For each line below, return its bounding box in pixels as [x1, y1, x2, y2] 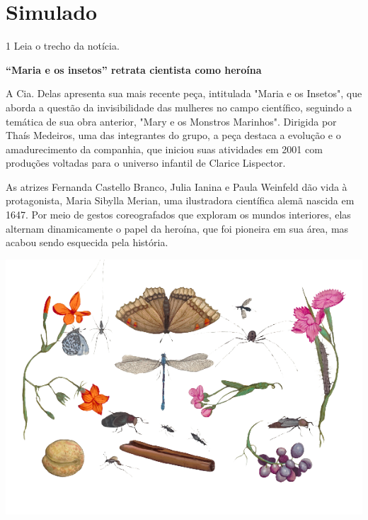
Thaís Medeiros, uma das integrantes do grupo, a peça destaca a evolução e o [6, 128, 341, 143]
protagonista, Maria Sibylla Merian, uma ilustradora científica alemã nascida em [6, 193, 355, 208]
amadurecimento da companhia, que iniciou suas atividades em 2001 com [6, 141, 323, 156]
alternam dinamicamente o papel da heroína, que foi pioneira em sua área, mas [6, 221, 349, 236]
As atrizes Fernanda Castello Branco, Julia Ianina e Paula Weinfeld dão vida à [6, 179, 347, 194]
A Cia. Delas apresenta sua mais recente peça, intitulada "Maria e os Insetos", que [6, 86, 362, 101]
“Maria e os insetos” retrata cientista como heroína [6, 62, 262, 77]
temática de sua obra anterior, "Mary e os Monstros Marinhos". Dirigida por [6, 114, 337, 128]
